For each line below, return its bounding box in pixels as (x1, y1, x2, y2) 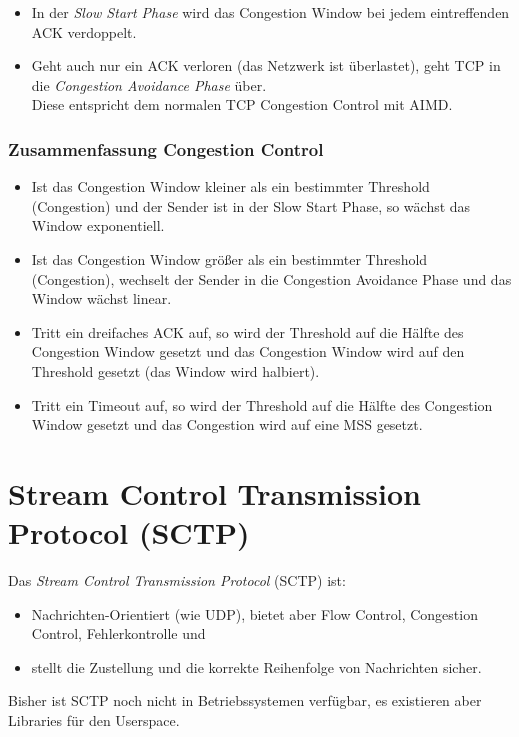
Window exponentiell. (31, 215, 165, 236)
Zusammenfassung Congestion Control (8, 136, 324, 161)
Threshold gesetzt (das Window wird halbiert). (31, 360, 320, 381)
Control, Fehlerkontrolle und (31, 623, 206, 644)
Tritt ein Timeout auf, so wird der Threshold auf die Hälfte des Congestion (31, 394, 493, 415)
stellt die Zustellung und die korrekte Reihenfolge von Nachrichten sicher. (31, 656, 482, 677)
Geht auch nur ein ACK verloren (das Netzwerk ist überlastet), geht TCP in (31, 55, 501, 76)
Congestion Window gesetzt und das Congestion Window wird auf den (31, 341, 465, 362)
